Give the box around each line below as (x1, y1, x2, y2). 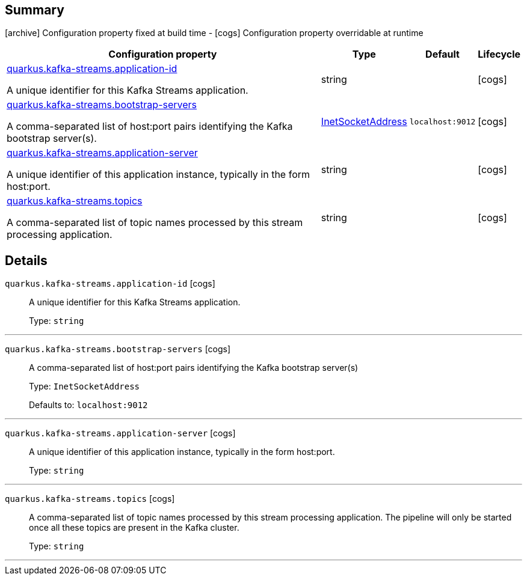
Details (5, 252, 48, 268)
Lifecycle (478, 48, 520, 61)
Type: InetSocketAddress (29, 381, 140, 392)
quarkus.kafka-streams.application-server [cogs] (5, 428, 236, 439)
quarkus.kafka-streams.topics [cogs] (5, 493, 175, 504)
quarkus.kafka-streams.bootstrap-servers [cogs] (5, 344, 231, 355)
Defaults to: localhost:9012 (29, 400, 148, 411)
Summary (5, 2, 64, 17)
